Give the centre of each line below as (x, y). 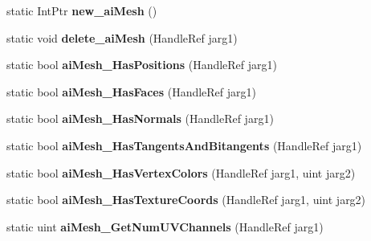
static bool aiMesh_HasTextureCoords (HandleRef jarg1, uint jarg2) (186, 200)
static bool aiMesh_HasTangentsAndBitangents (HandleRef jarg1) (184, 145)
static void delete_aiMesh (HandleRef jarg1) (122, 37)
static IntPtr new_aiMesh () (82, 10)
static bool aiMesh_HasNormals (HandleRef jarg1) (140, 118)
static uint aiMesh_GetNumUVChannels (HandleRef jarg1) (165, 226)
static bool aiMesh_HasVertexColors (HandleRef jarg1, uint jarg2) (181, 172)
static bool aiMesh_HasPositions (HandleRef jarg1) (142, 65)
